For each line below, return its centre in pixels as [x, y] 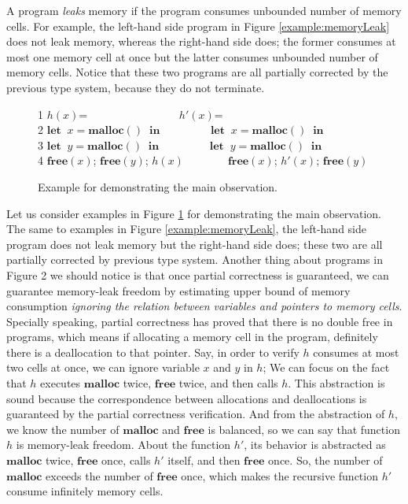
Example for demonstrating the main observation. [158, 186]
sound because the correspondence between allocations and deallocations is [187, 398]
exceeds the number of [99, 475]
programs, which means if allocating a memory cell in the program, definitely [192, 337]
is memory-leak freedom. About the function [123, 445]
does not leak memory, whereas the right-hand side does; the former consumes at [201, 41]
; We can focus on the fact [326, 367]
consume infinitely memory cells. [85, 491]
